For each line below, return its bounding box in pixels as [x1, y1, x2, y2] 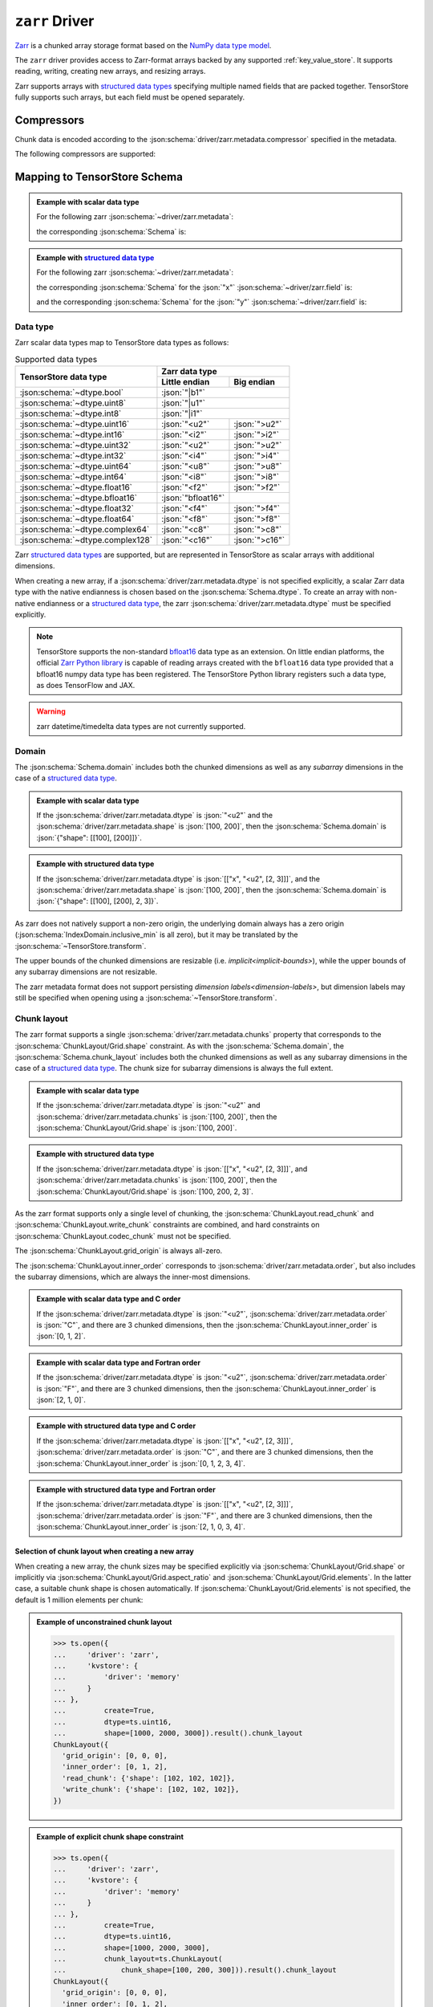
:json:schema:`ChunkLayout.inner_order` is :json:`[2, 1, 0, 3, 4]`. [36, 1522, 246, 1532]
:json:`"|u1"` [161, 397, 206, 409]
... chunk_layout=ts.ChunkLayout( [53, 1955, 223, 1964]
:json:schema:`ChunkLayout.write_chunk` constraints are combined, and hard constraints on [14, 1220, 320, 1230]
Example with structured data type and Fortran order [36, 1485, 216, 1494]
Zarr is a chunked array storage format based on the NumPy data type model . [14, 40, 272, 50]
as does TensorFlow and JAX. [36, 680, 136, 690]
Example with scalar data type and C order [36, 1294, 181, 1304]
